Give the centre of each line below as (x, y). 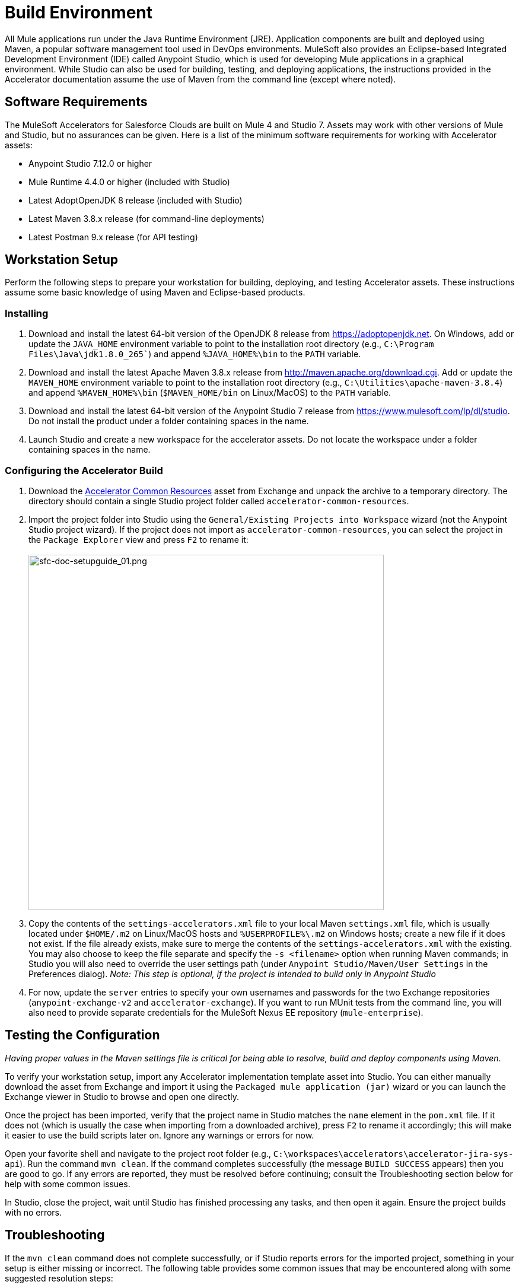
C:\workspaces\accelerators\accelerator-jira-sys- (393, 1154)
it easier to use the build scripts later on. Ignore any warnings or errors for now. (160, 1135)
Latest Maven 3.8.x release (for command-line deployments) (147, 218)
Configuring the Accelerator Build (84, 470)
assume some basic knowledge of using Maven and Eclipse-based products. (155, 292)
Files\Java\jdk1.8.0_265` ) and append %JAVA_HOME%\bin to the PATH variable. (195, 354)
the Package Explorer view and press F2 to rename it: (138, 539)
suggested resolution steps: (59, 1278)
